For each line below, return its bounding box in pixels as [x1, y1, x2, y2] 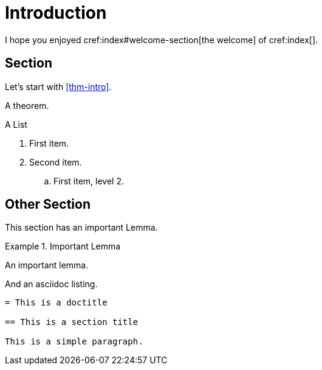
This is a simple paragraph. [5, 337, 143, 347]
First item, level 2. [53, 175, 124, 186]
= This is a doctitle [5, 298, 108, 308]
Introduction [5, 2, 107, 23]
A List [5, 119, 27, 130]
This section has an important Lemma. [5, 222, 158, 233]
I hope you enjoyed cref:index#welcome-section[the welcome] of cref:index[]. [5, 34, 318, 45]
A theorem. [5, 100, 49, 111]
